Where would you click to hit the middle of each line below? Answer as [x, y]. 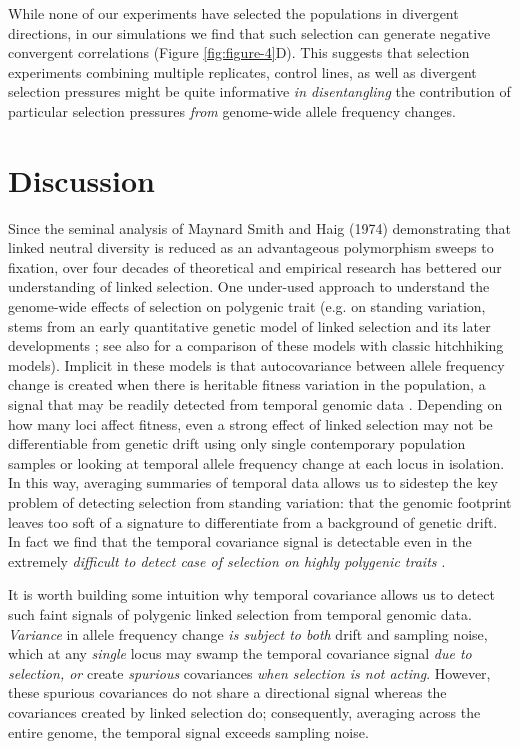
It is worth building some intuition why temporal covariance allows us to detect [251, 594]
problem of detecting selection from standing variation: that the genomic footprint [260, 502]
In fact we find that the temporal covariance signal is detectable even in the [240, 541]
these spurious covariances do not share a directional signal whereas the [227, 692]
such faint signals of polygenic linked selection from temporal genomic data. [240, 613]
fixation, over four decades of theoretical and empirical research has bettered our [255, 266]
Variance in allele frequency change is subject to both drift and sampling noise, [248, 633]
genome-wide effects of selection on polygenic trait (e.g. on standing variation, [247, 306]
